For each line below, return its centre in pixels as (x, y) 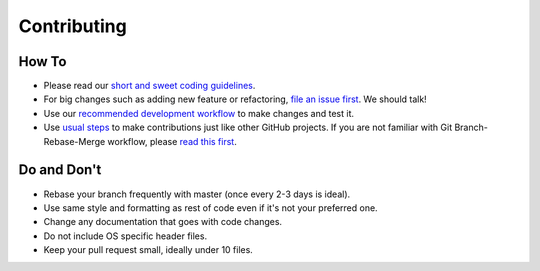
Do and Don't (60, 170)
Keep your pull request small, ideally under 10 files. (148, 250)
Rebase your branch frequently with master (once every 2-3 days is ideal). (197, 194)
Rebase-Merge (74, 141)
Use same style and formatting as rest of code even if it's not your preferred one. (211, 207)
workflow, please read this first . (172, 141)
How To (42, 61)
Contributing (72, 26)
